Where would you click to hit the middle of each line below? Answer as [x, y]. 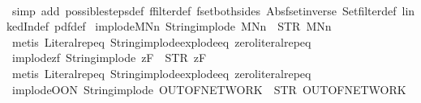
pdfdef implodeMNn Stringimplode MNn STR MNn [193, 26]
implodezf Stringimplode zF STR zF [109, 58]
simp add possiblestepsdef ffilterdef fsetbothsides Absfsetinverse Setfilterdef [204, 10]
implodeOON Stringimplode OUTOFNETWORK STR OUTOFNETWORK [209, 89]
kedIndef [28, 26]
